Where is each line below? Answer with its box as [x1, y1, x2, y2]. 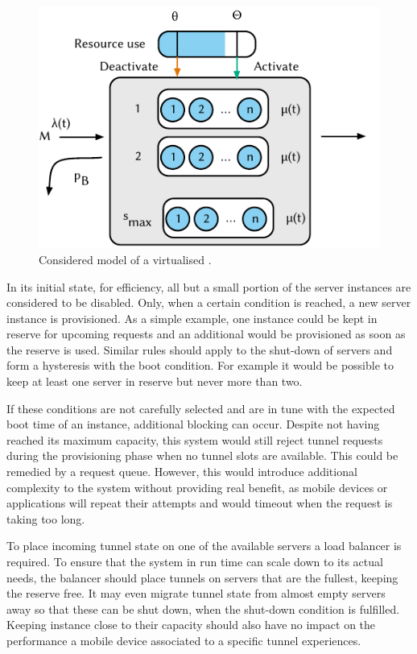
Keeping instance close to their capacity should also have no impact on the [6, 616, 376, 633]
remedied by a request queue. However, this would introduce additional [6, 463, 357, 480]
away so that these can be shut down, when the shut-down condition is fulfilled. [6, 600, 400, 617]
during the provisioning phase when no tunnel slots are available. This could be [6, 447, 398, 464]
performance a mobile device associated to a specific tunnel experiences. [6, 631, 361, 648]
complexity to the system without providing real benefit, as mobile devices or [6, 478, 388, 495]
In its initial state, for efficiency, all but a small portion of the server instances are [6, 278, 411, 295]
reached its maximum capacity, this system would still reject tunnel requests [6, 431, 383, 448]
